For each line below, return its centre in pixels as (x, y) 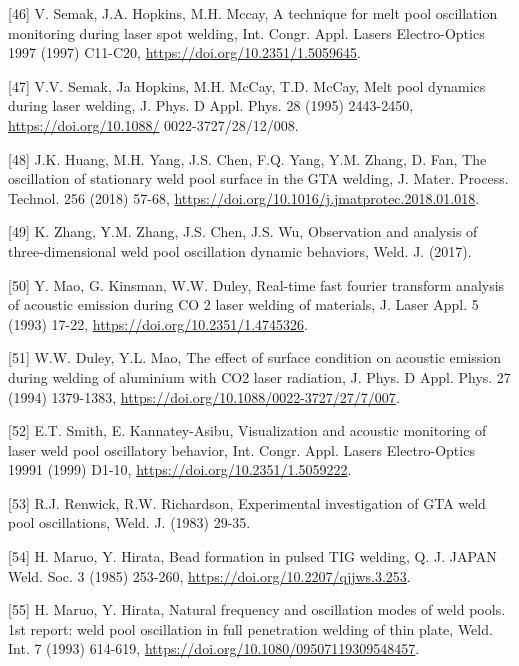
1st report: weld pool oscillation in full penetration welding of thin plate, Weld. (250, 628)
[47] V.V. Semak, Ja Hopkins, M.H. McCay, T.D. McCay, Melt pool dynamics (247, 85)
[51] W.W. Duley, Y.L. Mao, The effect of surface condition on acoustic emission (255, 357)
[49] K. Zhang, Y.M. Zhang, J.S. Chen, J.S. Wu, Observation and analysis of (243, 231)
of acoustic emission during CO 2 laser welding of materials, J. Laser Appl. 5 (243, 304)
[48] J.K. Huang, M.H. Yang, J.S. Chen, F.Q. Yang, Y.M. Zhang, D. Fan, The (247, 158)
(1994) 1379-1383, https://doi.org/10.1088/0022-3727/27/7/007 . (204, 396)
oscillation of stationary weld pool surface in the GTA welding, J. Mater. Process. (258, 178)
